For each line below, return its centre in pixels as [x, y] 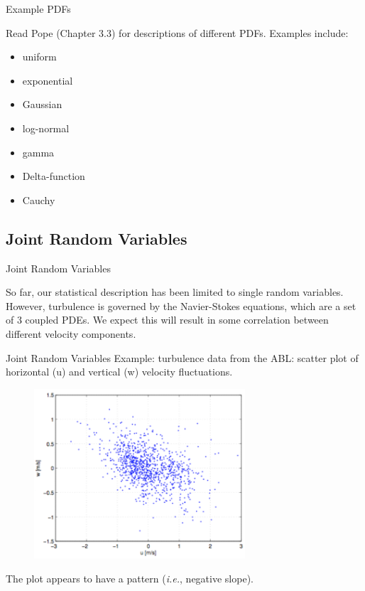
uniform [39, 57]
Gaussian [42, 104]
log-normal [46, 128]
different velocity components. [71, 333]
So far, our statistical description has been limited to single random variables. [175, 292]
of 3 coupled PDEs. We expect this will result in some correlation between [167, 320]
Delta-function [54, 176]
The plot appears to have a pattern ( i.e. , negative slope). [130, 578]
